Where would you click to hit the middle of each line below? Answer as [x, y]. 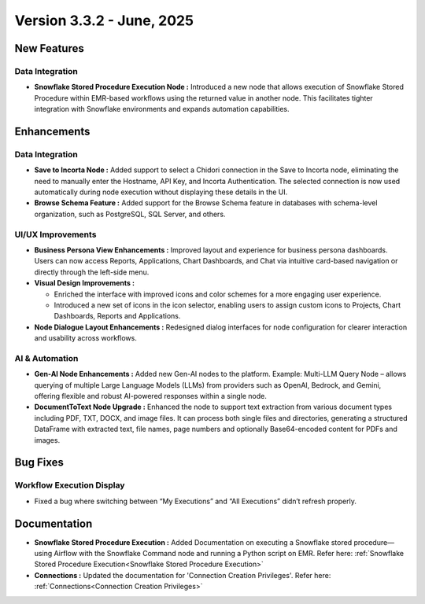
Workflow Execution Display [70, 485]
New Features [49, 48]
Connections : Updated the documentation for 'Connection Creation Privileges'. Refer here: [183, 575]
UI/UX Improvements [55, 234]
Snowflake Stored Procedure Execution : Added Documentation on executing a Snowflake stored [193, 542]
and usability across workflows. [85, 338]
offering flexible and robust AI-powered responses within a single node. [150, 396]
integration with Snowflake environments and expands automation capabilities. [162, 109]
